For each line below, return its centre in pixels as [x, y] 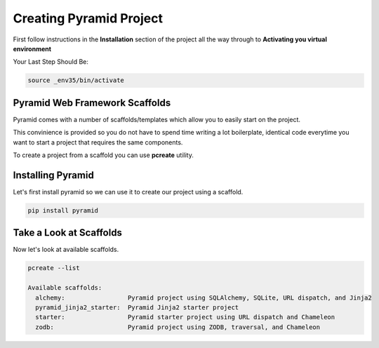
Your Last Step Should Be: [51, 62]
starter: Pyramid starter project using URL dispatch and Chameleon [185, 317]
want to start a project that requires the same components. [98, 142]
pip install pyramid [63, 210]
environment [32, 48]
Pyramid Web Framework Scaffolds [92, 103]
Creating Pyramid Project [88, 18]
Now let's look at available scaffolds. [66, 250]
